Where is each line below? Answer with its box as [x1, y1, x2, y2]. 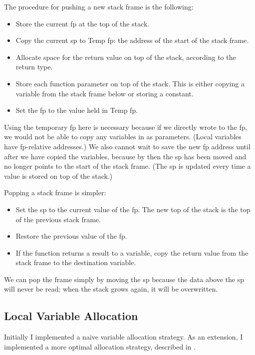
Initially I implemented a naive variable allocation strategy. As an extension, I [4, 332, 243, 342]
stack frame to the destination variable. [15, 257, 136, 268]
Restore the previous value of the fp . [15, 231, 127, 241]
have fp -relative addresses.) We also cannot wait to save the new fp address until [4, 141, 251, 151]
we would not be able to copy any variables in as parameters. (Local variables [4, 131, 242, 142]
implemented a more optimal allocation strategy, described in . [4, 341, 196, 352]
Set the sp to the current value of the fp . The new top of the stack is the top [15, 204, 251, 214]
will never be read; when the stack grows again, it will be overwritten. [4, 284, 218, 294]
